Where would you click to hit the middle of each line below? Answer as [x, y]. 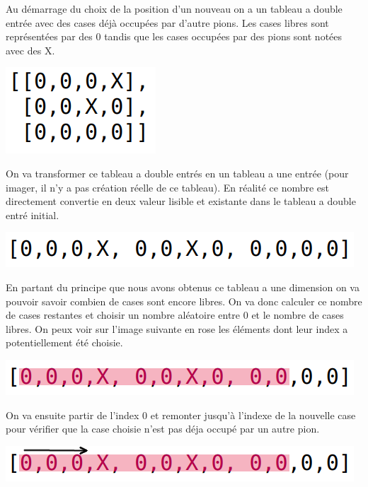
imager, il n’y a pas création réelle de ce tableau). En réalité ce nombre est [168, 187]
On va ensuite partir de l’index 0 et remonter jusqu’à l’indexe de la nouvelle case [181, 415]
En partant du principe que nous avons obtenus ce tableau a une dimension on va [183, 287]
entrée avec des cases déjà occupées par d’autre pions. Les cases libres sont [167, 22]
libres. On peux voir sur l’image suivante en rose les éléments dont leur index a [177, 328]
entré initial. [33, 215]
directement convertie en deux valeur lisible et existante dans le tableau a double [181, 201]
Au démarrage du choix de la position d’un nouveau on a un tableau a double [174, 8]
